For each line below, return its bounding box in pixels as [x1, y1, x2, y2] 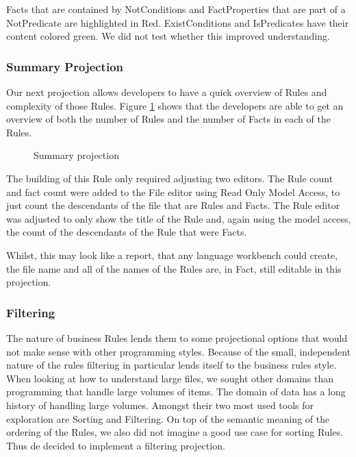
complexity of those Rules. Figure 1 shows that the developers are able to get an [6, 98, 344, 112]
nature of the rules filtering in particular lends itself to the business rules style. [6, 358, 337, 372]
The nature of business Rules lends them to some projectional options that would [6, 330, 348, 345]
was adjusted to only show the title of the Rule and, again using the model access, [6, 211, 351, 225]
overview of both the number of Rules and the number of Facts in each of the [6, 112, 331, 126]
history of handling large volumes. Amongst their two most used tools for [6, 397, 314, 412]
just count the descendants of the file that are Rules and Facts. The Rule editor [6, 198, 340, 212]
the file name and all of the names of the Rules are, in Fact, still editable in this [6, 261, 342, 275]
